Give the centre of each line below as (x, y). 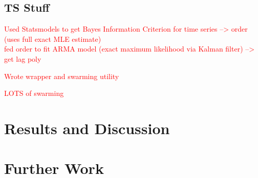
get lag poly (23, 58)
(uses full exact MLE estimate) (53, 39)
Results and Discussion (87, 128)
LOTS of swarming (34, 93)
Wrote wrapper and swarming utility (62, 76)
